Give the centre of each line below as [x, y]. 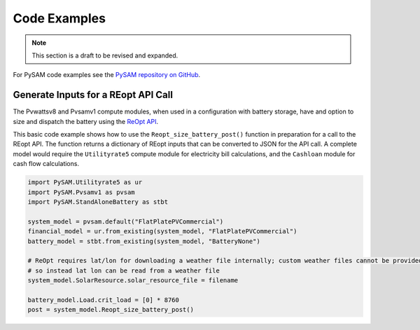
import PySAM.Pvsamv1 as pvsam [82, 192]
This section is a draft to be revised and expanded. [105, 55]
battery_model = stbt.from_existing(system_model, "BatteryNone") [144, 241]
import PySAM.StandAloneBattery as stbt [98, 202]
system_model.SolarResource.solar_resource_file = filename [133, 281]
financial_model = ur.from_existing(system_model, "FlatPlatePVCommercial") [162, 232]
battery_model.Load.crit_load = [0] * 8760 [104, 300]
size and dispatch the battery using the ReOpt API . [86, 121]
